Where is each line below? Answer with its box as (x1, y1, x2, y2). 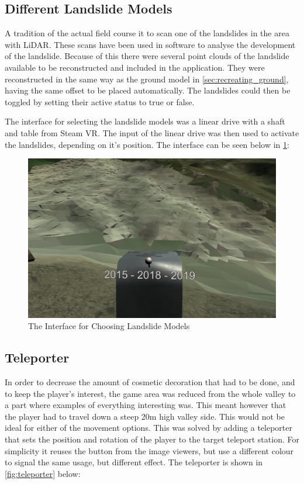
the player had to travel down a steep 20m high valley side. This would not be (5, 410, 285, 422)
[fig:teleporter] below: (5, 467, 81, 479)
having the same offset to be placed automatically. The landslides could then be (5, 84, 291, 96)
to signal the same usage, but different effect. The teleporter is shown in (5, 456, 263, 468)
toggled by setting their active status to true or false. (5, 95, 195, 108)
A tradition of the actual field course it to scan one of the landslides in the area (5, 27, 289, 39)
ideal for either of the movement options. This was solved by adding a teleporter (5, 421, 292, 434)
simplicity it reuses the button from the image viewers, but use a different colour (5, 444, 294, 457)
